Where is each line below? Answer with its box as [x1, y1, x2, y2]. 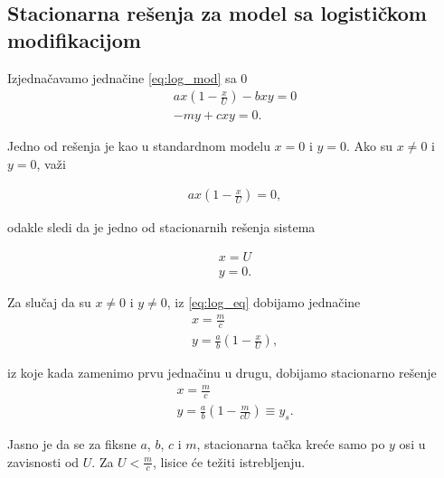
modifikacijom [7, 25, 141, 53]
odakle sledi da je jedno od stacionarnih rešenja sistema [7, 218, 316, 237]
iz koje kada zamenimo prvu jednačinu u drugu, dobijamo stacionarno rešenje [7, 363, 437, 382]
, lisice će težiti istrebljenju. [152, 452, 306, 471]
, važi [36, 154, 66, 173]
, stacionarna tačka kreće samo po [196, 434, 385, 453]
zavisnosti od [7, 452, 80, 471]
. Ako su [346, 136, 393, 155]
